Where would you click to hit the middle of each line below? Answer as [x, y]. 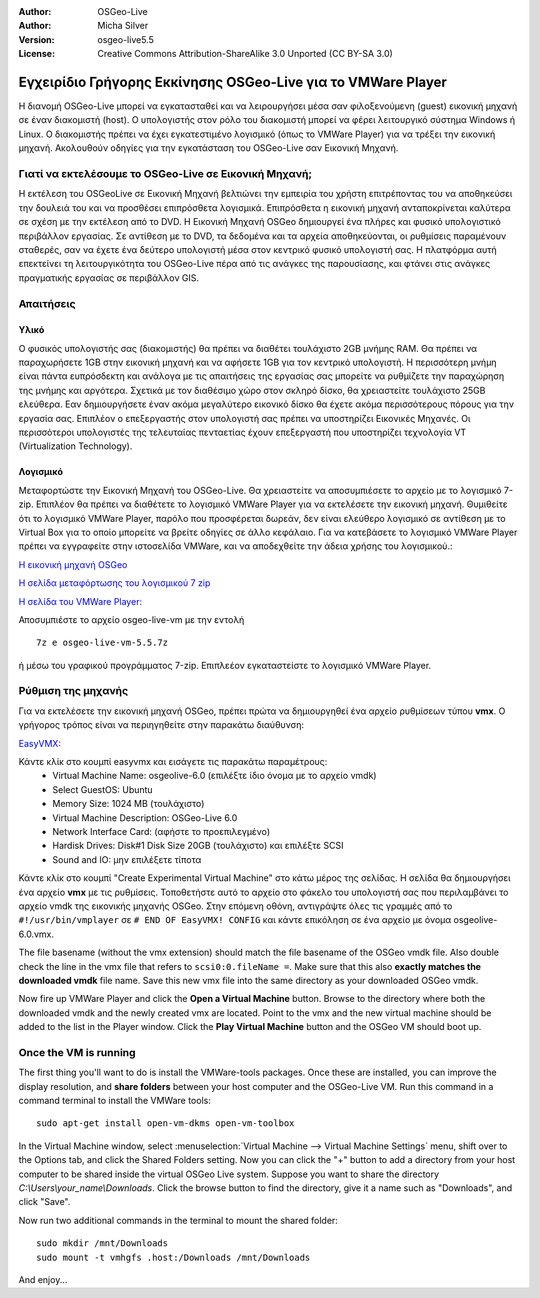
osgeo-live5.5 [125, 39]
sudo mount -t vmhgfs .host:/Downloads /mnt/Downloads [173, 1257]
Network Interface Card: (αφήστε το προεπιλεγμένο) [161, 831]
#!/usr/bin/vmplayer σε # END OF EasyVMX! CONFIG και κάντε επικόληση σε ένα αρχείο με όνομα [235, 920]
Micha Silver [123, 26]
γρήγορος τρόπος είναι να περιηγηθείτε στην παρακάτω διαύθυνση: [161, 725]
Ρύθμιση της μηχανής [73, 691]
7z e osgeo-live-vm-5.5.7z [102, 643]
